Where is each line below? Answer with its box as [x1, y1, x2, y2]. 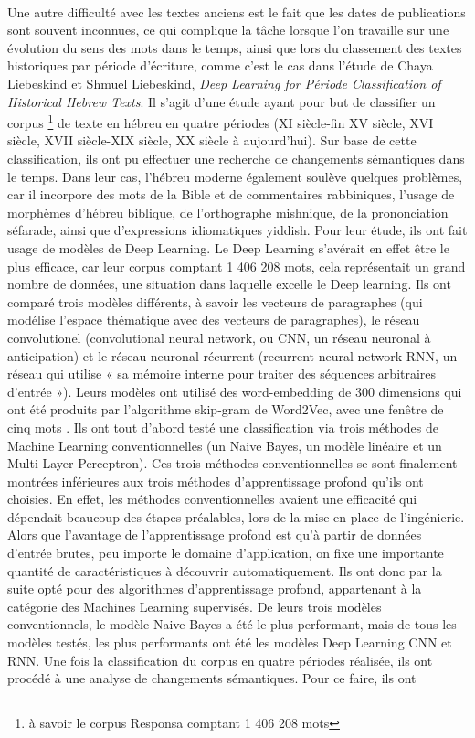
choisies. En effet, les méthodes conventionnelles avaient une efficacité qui [7, 489, 417, 508]
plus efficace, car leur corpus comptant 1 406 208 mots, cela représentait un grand [7, 256, 466, 275]
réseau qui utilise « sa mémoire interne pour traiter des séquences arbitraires [7, 364, 437, 383]
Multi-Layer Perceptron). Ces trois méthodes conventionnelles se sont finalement [7, 454, 458, 473]
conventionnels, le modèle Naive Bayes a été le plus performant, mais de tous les [7, 615, 457, 634]
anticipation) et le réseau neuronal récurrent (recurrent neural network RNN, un [7, 346, 458, 365]
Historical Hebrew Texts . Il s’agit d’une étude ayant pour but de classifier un [7, 91, 436, 111]
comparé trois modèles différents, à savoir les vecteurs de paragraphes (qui [7, 292, 423, 311]
